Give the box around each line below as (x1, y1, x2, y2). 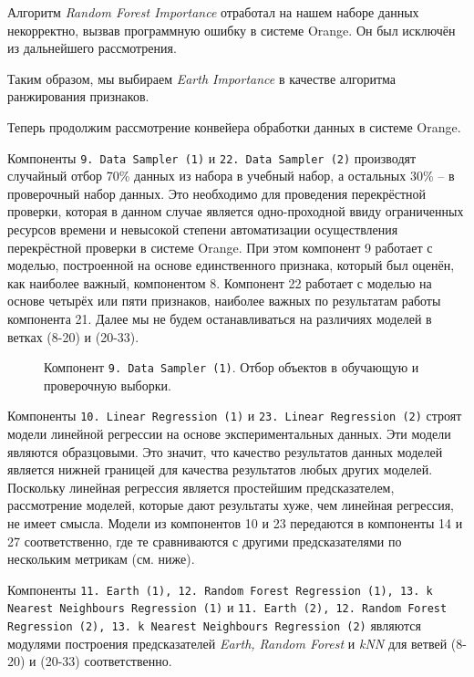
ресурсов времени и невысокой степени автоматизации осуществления (7, 220, 398, 238)
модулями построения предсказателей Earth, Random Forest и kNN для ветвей (7, 633, 448, 652)
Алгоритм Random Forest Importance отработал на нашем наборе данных (7, 3, 419, 21)
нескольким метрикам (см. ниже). (7, 549, 195, 568)
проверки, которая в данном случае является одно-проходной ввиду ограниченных (7, 202, 464, 221)
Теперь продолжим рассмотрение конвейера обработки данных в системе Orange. (7, 117, 461, 136)
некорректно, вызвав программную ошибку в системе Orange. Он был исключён (7, 20, 456, 39)
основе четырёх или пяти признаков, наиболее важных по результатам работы (7, 291, 441, 310)
